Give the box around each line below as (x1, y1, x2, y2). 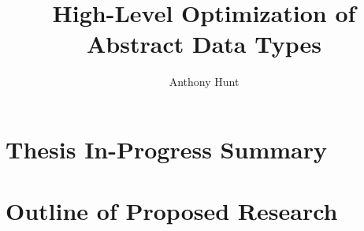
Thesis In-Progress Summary (6, 132, 327, 165)
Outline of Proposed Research (6, 195, 338, 227)
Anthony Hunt (169, 73, 240, 90)
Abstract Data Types (87, 28, 321, 60)
